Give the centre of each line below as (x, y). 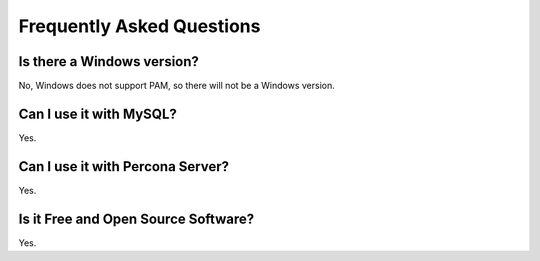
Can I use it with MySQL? (97, 113)
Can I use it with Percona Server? (124, 166)
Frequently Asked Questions (139, 26)
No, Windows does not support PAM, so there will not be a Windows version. (176, 86)
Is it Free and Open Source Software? (136, 218)
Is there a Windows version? (109, 61)
